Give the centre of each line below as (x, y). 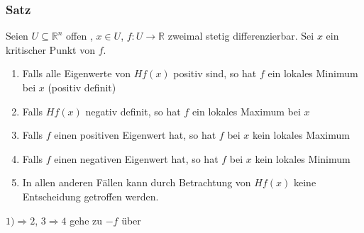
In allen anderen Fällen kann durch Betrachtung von (137, 182)
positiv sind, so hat (215, 73)
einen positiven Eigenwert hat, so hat (135, 135)
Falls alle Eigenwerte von (76, 73)
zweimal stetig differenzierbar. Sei (241, 36)
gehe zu (86, 220)
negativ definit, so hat (133, 111)
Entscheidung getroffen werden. (90, 196)
